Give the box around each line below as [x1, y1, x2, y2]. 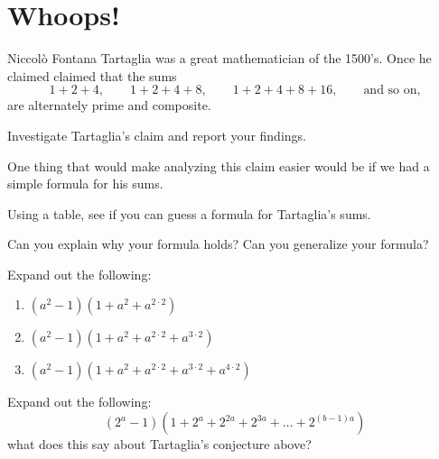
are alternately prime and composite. [7, 96, 211, 115]
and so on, [363, 84, 421, 97]
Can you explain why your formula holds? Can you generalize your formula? [7, 234, 429, 253]
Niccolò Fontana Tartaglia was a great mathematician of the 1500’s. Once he [7, 49, 432, 68]
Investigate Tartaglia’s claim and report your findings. [7, 125, 306, 144]
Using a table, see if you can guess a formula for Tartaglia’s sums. [7, 204, 371, 223]
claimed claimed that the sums [7, 66, 177, 85]
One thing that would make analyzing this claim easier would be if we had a [7, 156, 430, 175]
